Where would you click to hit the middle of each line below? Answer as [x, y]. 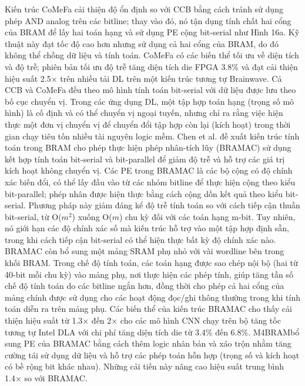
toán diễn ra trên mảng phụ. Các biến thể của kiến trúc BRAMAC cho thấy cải [148, 309]
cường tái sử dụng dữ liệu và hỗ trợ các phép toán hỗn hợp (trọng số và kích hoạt [152, 355]
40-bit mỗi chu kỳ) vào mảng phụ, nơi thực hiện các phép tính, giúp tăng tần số [149, 274]
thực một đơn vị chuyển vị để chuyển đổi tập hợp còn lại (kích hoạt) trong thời [148, 124]
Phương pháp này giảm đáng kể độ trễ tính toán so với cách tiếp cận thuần [164, 205]
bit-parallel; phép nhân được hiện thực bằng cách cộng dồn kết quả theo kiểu [144, 193]
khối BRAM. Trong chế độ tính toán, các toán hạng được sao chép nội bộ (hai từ [151, 263]
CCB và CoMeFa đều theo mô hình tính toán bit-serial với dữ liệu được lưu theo [150, 90]
